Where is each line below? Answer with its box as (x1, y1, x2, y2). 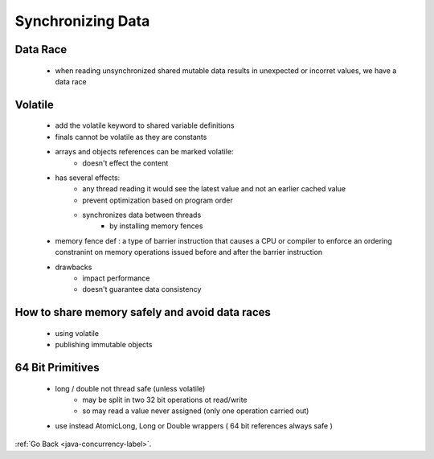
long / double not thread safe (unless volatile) (55, 383, 206, 393)
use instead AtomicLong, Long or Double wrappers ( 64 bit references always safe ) (55, 420, 334, 430)
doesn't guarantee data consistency (82, 285, 202, 294)
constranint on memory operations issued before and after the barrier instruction (55, 248, 323, 257)
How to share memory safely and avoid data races (14, 305, 271, 319)
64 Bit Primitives (14, 361, 100, 375)
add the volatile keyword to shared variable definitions (55, 121, 235, 130)
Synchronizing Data (14, 12, 150, 30)
